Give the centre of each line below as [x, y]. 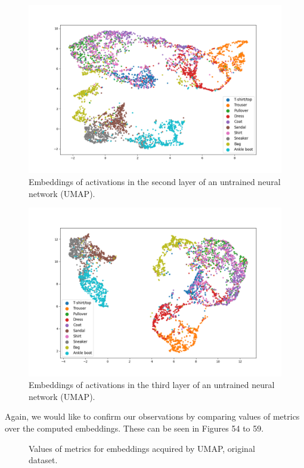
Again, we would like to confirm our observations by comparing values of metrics [152, 416]
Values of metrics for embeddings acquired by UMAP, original [142, 448]
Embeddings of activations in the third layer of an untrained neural [152, 385]
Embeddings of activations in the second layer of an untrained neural [155, 181]
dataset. [43, 460]
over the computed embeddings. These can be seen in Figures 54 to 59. [134, 428]
